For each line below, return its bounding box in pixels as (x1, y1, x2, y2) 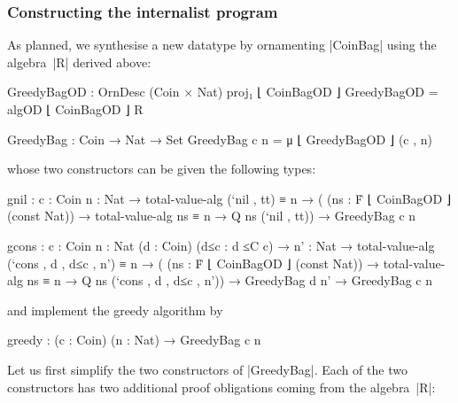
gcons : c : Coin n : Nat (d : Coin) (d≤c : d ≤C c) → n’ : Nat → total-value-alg (7, 236, 435, 254)
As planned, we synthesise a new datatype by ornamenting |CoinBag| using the (7, 35, 437, 54)
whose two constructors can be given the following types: (7, 159, 316, 178)
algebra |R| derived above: (7, 52, 151, 71)
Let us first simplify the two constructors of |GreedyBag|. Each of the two (7, 360, 408, 378)
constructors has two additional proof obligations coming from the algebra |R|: (7, 377, 436, 396)
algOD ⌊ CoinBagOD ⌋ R (7, 100, 144, 118)
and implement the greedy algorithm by (7, 300, 223, 319)
